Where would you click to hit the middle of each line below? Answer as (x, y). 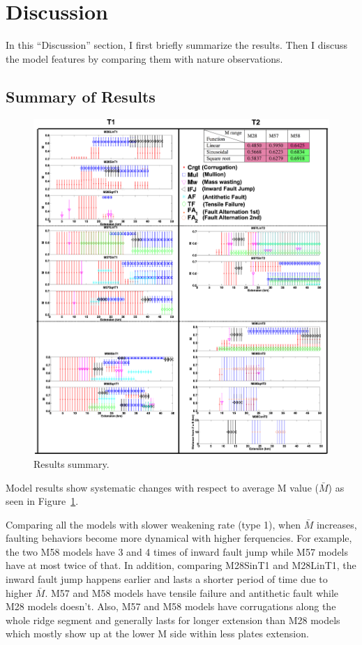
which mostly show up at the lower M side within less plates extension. (157, 633)
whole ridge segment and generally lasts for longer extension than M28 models (173, 620)
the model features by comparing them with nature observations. (144, 58)
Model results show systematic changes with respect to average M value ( (162, 487)
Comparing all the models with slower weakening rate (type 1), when (153, 524)
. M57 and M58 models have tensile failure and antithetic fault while (192, 592)
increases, (337, 524)
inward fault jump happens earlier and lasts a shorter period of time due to (167, 579)
